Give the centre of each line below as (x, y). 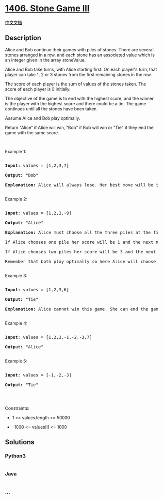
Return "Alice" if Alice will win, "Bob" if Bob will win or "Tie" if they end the (79, 127)
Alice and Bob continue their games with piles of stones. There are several (79, 49)
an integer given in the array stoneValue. (45, 60)
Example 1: (16, 151)
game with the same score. (32, 133)
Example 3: (16, 275)
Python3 (15, 456)
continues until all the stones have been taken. (51, 109)
